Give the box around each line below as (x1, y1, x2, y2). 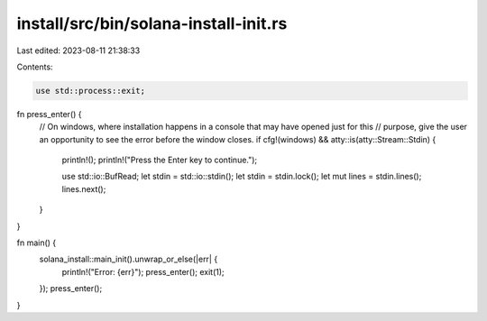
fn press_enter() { (16, 108, 82, 119)
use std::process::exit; (35, 86, 146, 96)
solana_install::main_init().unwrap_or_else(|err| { (39, 253, 218, 265)
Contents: (16, 61, 53, 72)
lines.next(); (61, 183, 106, 194)
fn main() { (16, 237, 57, 248)
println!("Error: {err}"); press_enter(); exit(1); (61, 266, 225, 277)
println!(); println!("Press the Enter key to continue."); (61, 154, 258, 166)
